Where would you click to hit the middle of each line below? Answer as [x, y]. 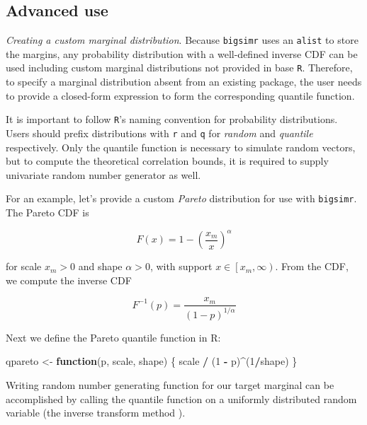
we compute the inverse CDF [69, 280]
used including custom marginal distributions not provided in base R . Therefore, [179, 68]
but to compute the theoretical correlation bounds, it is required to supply [167, 161]
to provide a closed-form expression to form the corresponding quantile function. [180, 95]
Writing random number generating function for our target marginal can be [170, 384]
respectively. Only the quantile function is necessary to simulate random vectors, [181, 147]
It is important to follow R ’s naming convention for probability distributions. [172, 119]
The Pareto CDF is [47, 212]
